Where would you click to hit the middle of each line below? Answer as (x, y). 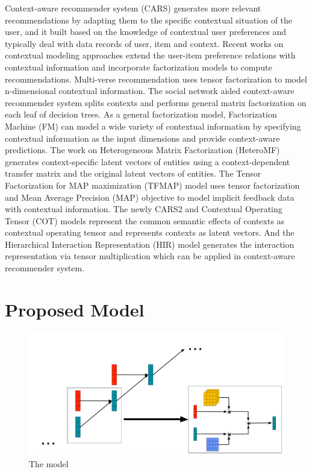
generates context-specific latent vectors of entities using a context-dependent (148, 161)
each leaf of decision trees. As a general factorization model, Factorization (141, 114)
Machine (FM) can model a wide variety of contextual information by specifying (153, 126)
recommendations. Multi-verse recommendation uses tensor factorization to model (156, 79)
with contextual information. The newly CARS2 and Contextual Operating (144, 209)
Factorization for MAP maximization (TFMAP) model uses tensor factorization (152, 185)
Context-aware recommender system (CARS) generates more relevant (133, 8)
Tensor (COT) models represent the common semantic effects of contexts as (145, 220)
